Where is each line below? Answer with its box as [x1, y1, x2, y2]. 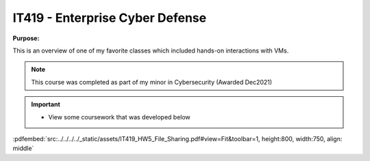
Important [31, 100, 61, 108]
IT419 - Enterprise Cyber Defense [12, 10, 207, 25]
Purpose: [12, 34, 40, 42]
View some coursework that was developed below [48, 113, 191, 121]
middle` [12, 144, 34, 153]
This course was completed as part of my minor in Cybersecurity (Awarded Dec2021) [31, 78, 273, 86]
